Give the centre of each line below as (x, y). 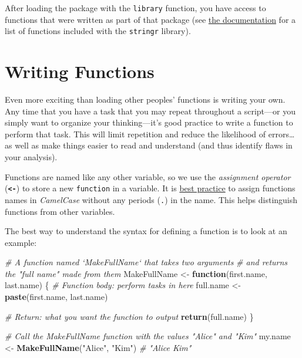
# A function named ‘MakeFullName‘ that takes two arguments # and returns (146, 262)
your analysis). (31, 157)
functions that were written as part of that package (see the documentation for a (150, 19)
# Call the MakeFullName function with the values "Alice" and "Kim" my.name (148, 336)
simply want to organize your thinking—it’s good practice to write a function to (149, 122)
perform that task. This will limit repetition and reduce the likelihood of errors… (150, 134)
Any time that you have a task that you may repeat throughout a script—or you (150, 111)
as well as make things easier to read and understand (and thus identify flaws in (149, 145)
